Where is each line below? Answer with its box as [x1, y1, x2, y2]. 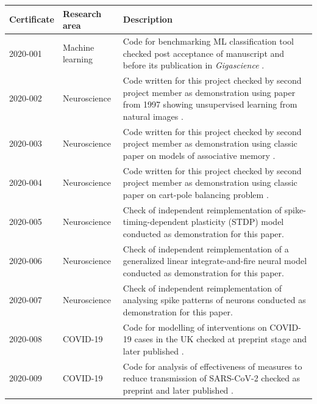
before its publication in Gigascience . [123, 59, 265, 72]
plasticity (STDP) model [191, 215, 284, 228]
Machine [62, 40, 94, 53]
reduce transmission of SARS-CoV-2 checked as [123, 372, 301, 384]
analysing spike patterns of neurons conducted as [123, 293, 306, 306]
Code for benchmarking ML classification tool [123, 34, 294, 47]
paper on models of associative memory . [123, 149, 276, 161]
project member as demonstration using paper [123, 86, 296, 98]
